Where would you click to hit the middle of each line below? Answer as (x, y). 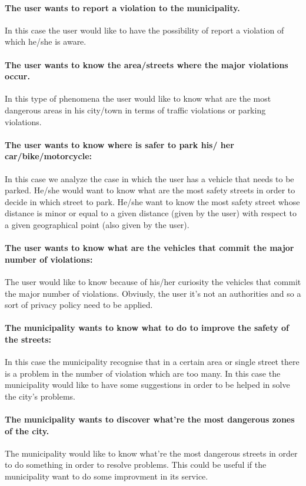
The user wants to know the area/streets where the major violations (147, 64)
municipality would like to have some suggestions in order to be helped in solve (147, 385)
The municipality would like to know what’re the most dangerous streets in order (151, 453)
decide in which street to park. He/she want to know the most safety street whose (152, 201)
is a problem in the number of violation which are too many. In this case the (143, 373)
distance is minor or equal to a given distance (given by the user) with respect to (151, 213)
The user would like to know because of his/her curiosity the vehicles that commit (153, 281)
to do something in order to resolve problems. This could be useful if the (136, 465)
